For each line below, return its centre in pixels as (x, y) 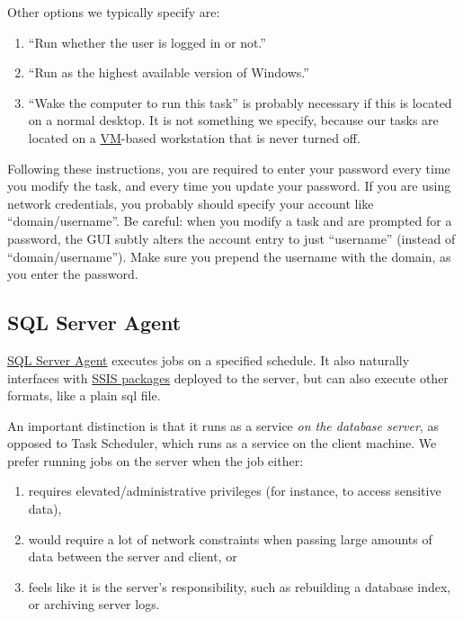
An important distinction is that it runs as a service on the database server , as (223, 425)
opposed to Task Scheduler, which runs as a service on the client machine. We (222, 443)
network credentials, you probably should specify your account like (191, 203)
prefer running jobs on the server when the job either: (156, 460)
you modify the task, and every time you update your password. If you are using (229, 186)
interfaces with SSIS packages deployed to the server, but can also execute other (228, 377)
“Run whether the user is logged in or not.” (147, 42)
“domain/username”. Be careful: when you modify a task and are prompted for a (230, 221)
